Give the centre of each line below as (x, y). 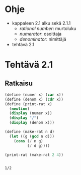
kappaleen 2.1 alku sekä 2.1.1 (41, 23)
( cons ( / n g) (28, 141)
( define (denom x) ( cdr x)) (34, 99)
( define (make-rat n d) (30, 132)
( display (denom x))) (32, 123)
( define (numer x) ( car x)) (34, 95)
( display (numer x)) (31, 113)
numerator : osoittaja (40, 34)
